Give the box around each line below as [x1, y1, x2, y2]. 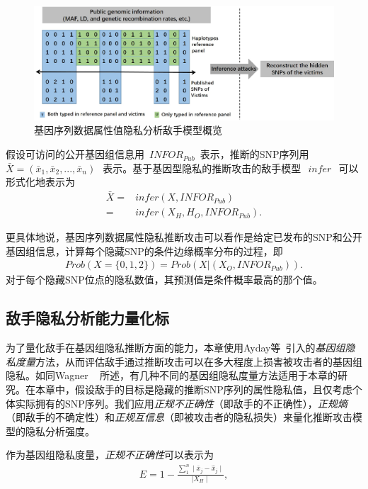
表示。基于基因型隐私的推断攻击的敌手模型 [103, 160, 301, 175]
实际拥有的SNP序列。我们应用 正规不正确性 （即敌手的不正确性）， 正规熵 [15, 395, 347, 410]
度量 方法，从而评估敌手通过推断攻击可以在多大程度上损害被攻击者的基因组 [15, 354, 362, 369]
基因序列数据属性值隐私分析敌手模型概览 [34, 123, 222, 137]
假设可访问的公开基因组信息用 [6, 147, 144, 162]
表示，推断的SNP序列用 [200, 147, 309, 162]
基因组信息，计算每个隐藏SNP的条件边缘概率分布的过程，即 [6, 243, 283, 258]
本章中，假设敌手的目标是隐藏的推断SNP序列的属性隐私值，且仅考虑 [35, 381, 352, 396]
